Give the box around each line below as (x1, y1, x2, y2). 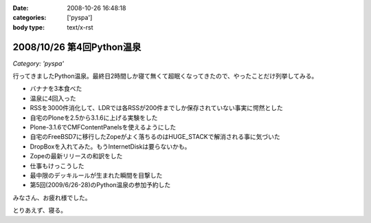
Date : (12, 4, 29, 12)
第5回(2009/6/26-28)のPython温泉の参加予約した (30, 181, 171, 189)
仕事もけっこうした (30, 162, 85, 170)
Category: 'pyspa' (12, 59, 65, 67)
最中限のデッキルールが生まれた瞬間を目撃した (30, 171, 163, 179)
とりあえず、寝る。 (12, 206, 67, 215)
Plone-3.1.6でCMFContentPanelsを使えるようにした (30, 123, 177, 131)
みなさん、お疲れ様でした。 (12, 193, 91, 202)
